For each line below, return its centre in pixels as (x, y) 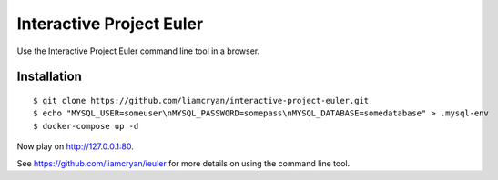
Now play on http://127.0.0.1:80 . (75, 146)
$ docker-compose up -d (86, 126)
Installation (49, 77)
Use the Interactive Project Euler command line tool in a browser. (138, 51)
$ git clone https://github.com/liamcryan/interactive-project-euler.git (201, 100)
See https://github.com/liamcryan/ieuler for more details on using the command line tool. (183, 163)
